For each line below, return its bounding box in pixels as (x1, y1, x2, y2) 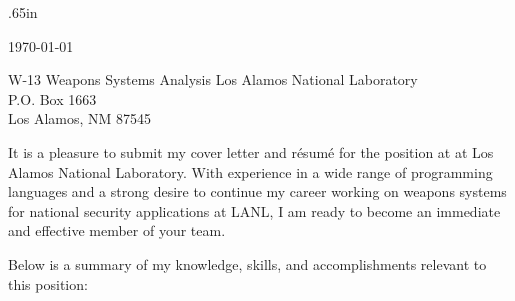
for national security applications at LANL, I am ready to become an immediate (8, 200, 501, 221)
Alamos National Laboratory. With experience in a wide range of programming (8, 161, 493, 182)
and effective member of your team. (8, 220, 226, 241)
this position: (8, 273, 88, 294)
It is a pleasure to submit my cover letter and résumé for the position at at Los (8, 141, 494, 162)
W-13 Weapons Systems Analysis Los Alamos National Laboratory (8, 69, 418, 90)
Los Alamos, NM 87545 (8, 108, 152, 129)
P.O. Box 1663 (8, 88, 97, 109)
